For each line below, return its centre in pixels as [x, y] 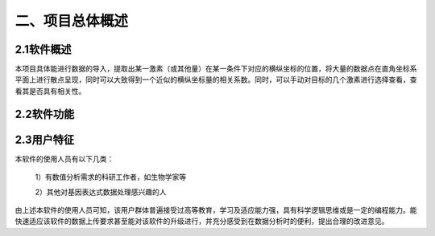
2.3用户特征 [45, 139]
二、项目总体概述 [72, 21]
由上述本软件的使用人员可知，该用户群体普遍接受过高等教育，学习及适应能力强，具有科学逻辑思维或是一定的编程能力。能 [216, 210]
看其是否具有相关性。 [50, 91]
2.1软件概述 [43, 49]
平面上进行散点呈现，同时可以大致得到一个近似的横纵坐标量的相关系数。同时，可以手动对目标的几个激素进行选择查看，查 [216, 79]
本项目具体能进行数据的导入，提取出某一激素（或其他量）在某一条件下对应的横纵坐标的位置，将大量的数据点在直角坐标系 [216, 69]
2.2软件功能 [45, 114]
